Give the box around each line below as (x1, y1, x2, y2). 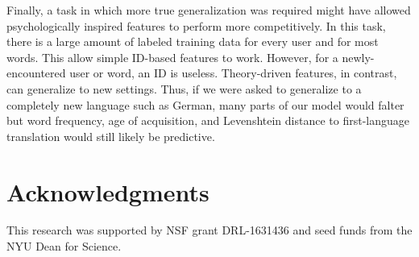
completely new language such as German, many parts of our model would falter (6, 96, 404, 113)
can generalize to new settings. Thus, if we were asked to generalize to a (6, 80, 362, 97)
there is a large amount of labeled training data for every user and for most (6, 33, 379, 50)
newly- (342, 48, 375, 65)
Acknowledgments (6, 175, 209, 208)
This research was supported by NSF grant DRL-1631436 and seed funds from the (6, 222, 413, 238)
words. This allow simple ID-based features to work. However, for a (6, 48, 338, 65)
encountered (6, 64, 66, 81)
